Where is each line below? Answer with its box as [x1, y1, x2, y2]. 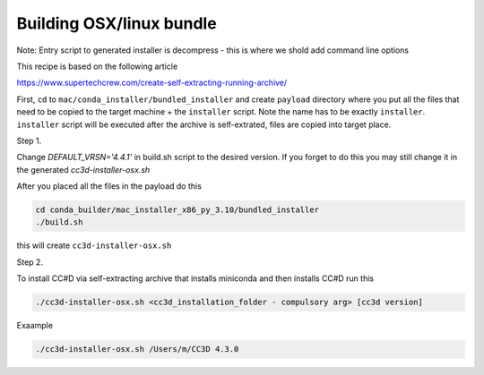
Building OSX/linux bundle [16, 13, 217, 33]
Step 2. [16, 256, 44, 268]
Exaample [16, 320, 54, 331]
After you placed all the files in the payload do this [16, 181, 202, 192]
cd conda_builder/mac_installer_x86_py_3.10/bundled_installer [35, 205, 320, 215]
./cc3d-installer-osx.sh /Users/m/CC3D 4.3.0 [35, 345, 239, 354]
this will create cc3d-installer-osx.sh [16, 240, 172, 251]
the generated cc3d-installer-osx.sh [16, 164, 151, 175]
